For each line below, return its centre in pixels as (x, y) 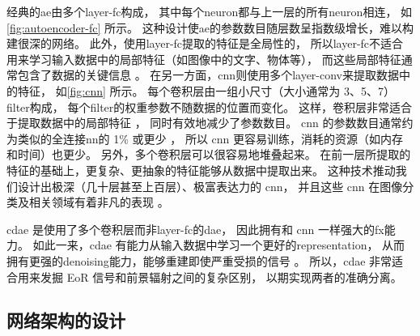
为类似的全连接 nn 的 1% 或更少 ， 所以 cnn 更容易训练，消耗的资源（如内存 (205, 138)
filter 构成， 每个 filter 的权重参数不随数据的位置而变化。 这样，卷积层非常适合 (209, 106)
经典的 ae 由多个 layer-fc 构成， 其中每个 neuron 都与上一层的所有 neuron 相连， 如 (210, 11)
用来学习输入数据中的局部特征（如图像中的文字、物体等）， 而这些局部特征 (204, 59)
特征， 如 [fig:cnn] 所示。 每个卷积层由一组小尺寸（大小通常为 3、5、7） (206, 90)
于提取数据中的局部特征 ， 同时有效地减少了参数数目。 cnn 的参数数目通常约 (210, 123)
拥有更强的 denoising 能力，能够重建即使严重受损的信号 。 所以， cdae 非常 (199, 260)
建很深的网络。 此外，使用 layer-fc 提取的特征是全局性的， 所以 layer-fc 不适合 (205, 43)
